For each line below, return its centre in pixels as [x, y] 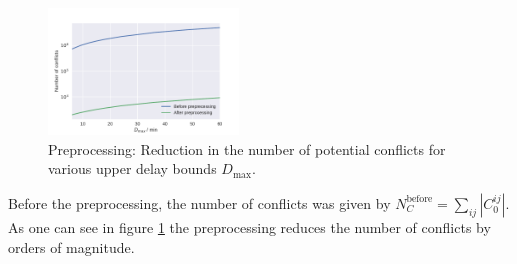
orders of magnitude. [71, 246]
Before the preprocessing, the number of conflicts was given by [199, 202]
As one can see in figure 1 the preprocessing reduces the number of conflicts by [249, 226]
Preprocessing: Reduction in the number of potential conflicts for [247, 148]
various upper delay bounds [132, 168]
